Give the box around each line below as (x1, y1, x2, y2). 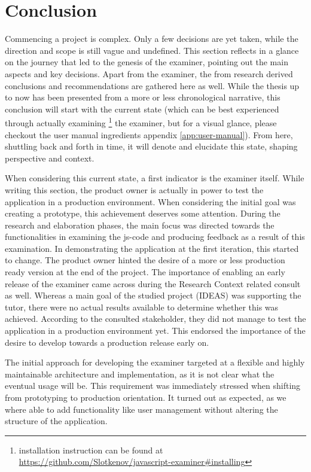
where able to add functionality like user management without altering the (5, 403, 278, 415)
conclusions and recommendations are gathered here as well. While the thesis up (5, 79, 300, 92)
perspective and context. (5, 151, 94, 164)
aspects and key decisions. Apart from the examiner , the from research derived (5, 67, 293, 80)
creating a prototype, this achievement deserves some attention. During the (5, 207, 280, 220)
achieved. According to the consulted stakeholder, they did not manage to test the (5, 312, 306, 325)
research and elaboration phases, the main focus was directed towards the (5, 218, 275, 231)
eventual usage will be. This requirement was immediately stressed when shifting (5, 379, 301, 392)
